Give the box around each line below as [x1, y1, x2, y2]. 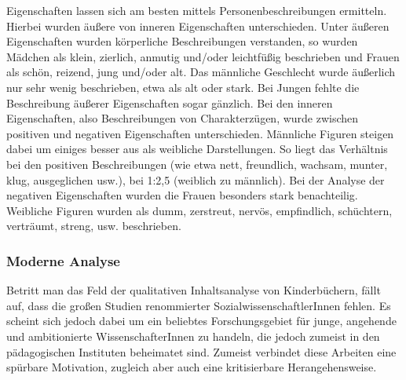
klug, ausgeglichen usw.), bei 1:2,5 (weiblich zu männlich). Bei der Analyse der [6, 171, 385, 188]
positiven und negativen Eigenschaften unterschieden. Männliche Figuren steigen [6, 125, 394, 141]
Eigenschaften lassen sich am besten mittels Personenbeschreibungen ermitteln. [6, 2, 387, 18]
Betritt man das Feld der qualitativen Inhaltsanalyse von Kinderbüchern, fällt [6, 282, 381, 298]
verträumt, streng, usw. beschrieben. [6, 217, 181, 234]
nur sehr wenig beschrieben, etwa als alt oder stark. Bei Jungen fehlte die [6, 79, 360, 95]
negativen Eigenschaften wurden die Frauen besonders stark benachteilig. [6, 187, 358, 203]
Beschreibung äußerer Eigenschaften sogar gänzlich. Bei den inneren [6, 94, 333, 111]
